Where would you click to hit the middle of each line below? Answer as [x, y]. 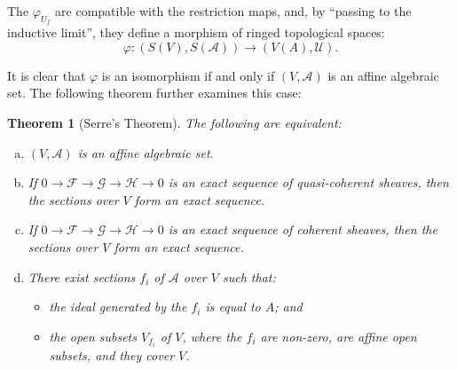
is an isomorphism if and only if [188, 75]
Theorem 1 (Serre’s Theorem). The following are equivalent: [174, 122]
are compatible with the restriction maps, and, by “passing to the [233, 11]
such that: [249, 276]
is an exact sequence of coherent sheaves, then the [303, 229]
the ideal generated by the [118, 307]
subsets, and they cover [112, 354]
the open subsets [93, 336]
